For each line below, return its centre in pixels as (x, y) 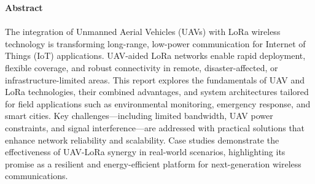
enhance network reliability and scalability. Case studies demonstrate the (142, 140)
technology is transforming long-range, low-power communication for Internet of (155, 43)
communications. (37, 176)
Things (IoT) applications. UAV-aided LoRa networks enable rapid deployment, (155, 56)
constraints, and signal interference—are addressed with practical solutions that (155, 127)
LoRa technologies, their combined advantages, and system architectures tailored (157, 92)
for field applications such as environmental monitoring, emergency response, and (158, 103)
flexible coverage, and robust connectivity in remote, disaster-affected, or (142, 67)
